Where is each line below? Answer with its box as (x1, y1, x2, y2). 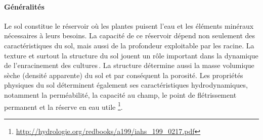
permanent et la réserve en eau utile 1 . (4, 100, 123, 112)
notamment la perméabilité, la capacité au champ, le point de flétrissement (4, 89, 237, 100)
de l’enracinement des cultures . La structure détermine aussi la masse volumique (4, 60, 254, 71)
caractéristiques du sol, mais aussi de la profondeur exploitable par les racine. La (4, 40, 254, 50)
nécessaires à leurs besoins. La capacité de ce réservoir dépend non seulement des (4, 30, 255, 41)
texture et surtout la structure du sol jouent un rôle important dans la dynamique (4, 50, 258, 60)
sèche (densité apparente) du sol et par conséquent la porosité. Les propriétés (4, 69, 243, 80)
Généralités (4, 1, 45, 12)
